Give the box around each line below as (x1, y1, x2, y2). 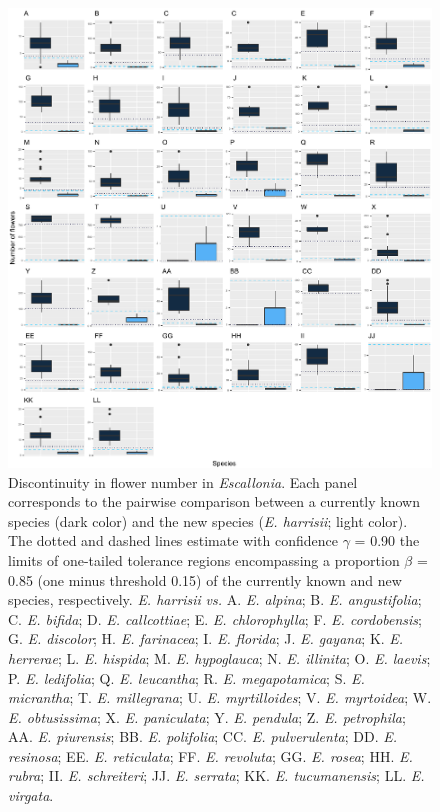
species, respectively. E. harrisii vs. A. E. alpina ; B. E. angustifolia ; (8, 589, 422, 610)
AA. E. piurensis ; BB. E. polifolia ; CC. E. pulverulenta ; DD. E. (8, 726, 397, 747)
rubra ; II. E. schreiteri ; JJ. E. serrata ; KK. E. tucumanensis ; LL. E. (8, 765, 425, 786)
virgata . (8, 785, 54, 806)
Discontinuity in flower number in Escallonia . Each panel (8, 471, 358, 492)
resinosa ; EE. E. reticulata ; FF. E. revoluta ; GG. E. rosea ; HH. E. (8, 745, 413, 766)
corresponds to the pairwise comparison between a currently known (8, 491, 420, 512)
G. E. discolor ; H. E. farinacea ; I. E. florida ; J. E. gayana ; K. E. (8, 628, 404, 649)
